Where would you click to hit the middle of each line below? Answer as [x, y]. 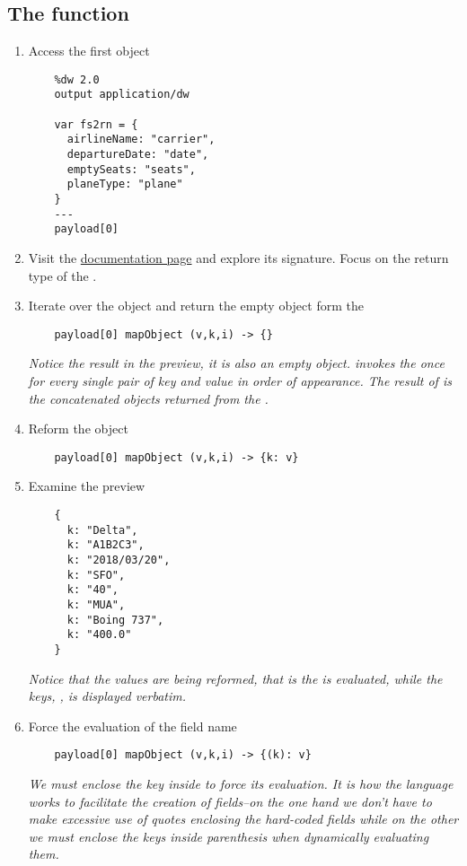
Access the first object [89, 51]
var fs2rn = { [96, 124]
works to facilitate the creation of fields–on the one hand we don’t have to [230, 801]
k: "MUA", [96, 605]
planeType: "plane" [125, 184]
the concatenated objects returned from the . [148, 398]
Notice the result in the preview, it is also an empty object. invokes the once [236, 363]
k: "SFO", [96, 575]
